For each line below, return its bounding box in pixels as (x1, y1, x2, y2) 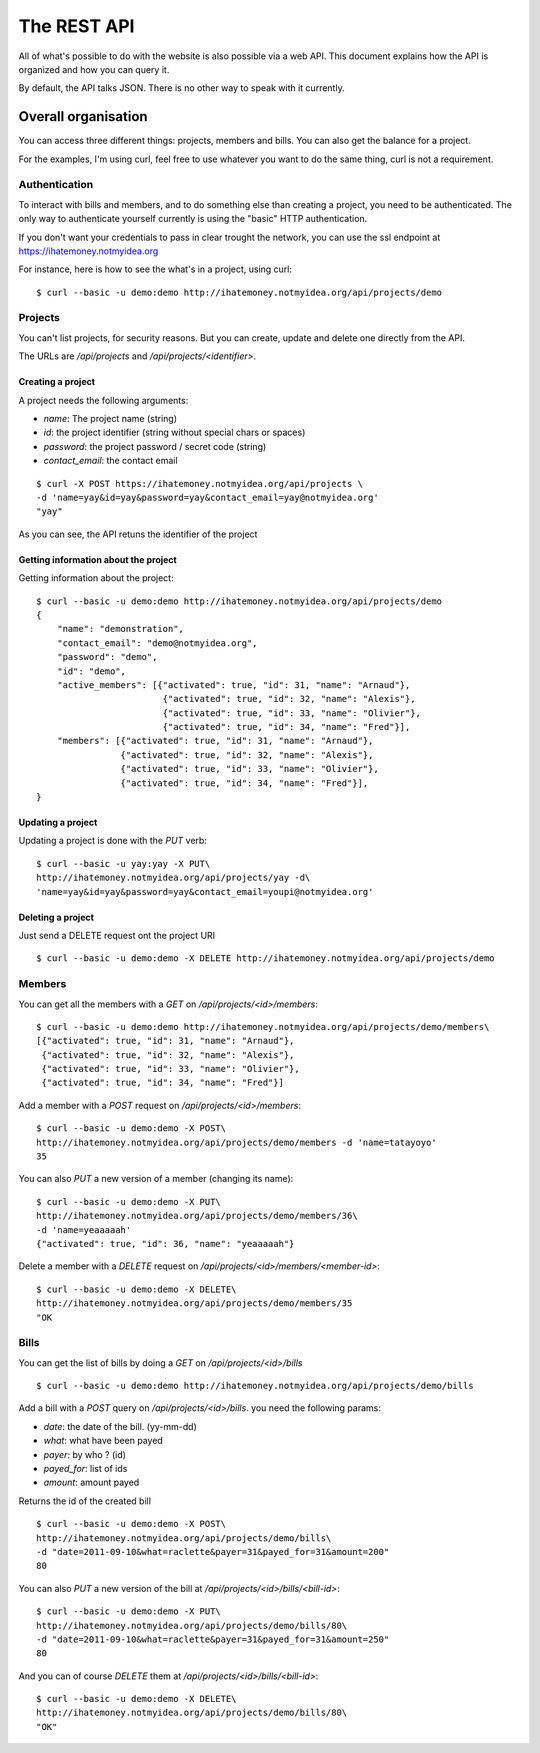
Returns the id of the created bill (18, 1495, 152, 1507)
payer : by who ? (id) (43, 1448, 127, 1460)
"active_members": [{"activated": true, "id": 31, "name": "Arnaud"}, (56, 679, 411, 690)
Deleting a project (18, 911, 95, 923)
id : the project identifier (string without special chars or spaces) (43, 426, 306, 439)
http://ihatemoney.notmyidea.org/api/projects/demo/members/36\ (36, 1210, 359, 1222)
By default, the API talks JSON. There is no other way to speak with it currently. (18, 82, 345, 94)
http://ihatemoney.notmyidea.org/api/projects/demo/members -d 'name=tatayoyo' (36, 1136, 437, 1148)
